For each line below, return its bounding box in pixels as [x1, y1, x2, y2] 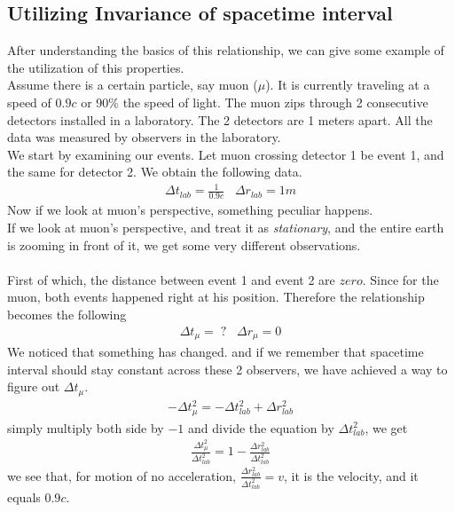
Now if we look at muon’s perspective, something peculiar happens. [7, 201, 373, 219]
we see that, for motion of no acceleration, [7, 466, 236, 484]
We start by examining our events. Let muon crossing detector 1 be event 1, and [7, 145, 444, 163]
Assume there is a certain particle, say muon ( [7, 75, 258, 94]
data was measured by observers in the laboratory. [7, 128, 281, 146]
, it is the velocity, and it [284, 466, 419, 484]
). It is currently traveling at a [265, 75, 430, 94]
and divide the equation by [187, 418, 334, 437]
